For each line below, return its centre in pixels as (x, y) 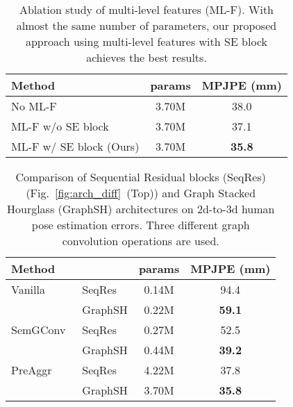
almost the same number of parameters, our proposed (146, 25)
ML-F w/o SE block (60, 126)
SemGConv (39, 330)
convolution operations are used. (141, 241)
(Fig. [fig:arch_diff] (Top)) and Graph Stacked (141, 193)
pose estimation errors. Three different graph (141, 225)
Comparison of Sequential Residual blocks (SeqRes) (141, 177)
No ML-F (34, 106)
